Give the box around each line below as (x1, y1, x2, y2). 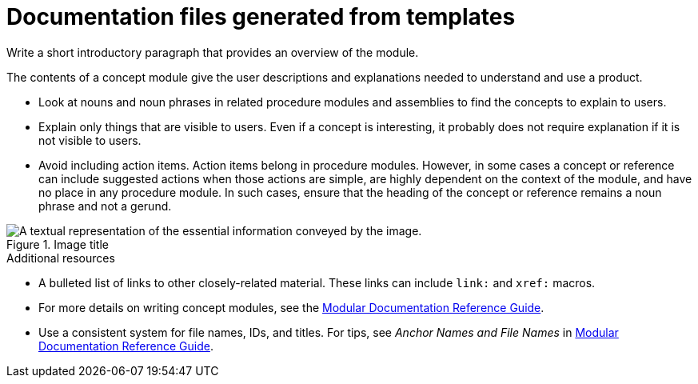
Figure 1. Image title (6, 237, 109, 251)
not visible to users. (38, 133, 142, 147)
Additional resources (6, 250, 115, 265)
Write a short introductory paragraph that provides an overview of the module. (6, 45, 419, 59)
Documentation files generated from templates (6, 3, 516, 30)
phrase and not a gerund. (38, 198, 172, 213)
